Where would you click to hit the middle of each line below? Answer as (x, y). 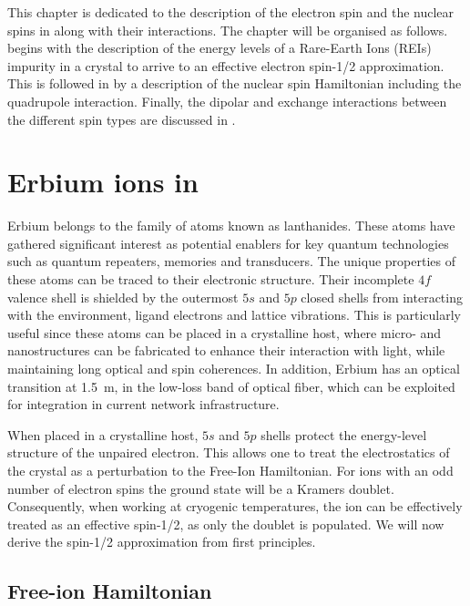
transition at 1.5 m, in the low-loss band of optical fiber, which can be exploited (231, 386)
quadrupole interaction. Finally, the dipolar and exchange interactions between (227, 101)
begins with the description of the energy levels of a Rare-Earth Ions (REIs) (220, 48)
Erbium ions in (103, 182)
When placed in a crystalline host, (103, 434)
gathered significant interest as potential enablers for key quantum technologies (228, 243)
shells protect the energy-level (344, 434)
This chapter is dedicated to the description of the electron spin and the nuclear (231, 12)
